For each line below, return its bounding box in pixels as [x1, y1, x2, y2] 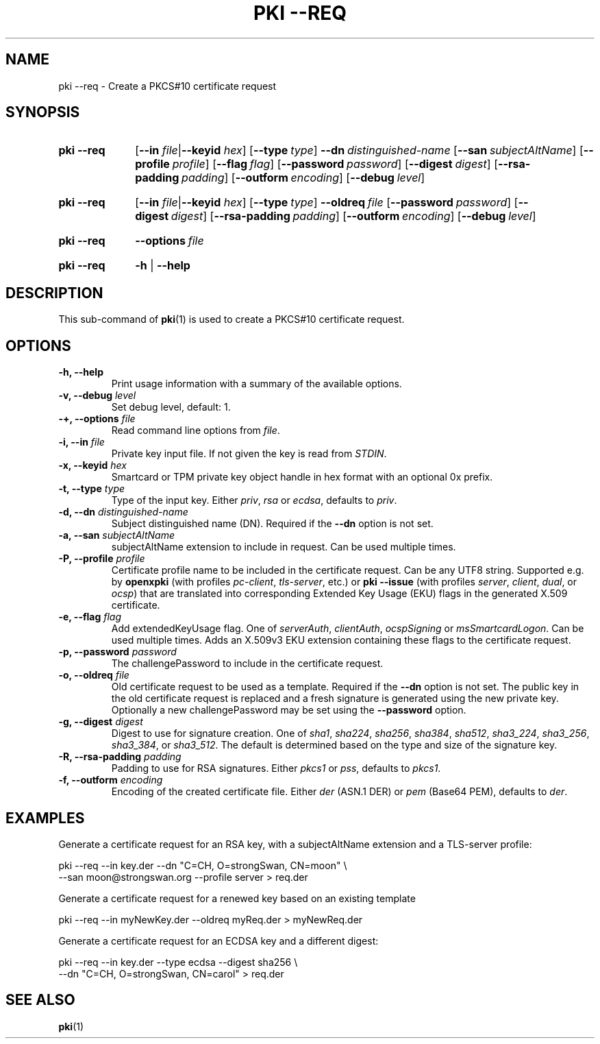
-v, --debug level [58, 389, 136, 402]
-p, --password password [58, 646, 177, 658]
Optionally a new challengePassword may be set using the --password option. [111, 704, 466, 716]
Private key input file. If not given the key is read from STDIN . [111, 448, 387, 460]
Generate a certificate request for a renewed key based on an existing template [58, 892, 416, 904]
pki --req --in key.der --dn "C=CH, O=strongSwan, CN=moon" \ [58, 859, 347, 871]
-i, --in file [58, 436, 105, 448]
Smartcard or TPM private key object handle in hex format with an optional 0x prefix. [111, 471, 493, 483]
